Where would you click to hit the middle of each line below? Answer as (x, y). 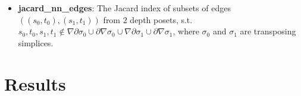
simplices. (36, 42)
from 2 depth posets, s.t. (148, 19)
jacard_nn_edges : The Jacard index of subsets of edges (124, 8)
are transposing (268, 31)
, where (186, 31)
